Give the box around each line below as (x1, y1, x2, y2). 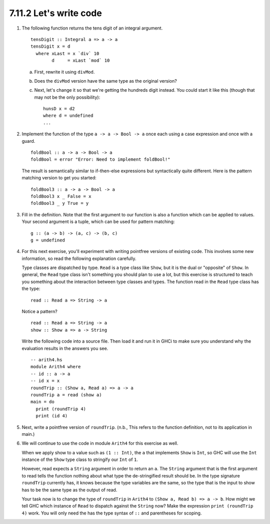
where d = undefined (43, 113, 93, 119)
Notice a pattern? (21, 309, 57, 315)
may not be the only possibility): (34, 94, 100, 100)
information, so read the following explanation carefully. (21, 255, 136, 261)
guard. (21, 138, 35, 144)
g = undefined (30, 237, 65, 243)
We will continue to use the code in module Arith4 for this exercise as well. (21, 440, 178, 446)
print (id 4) (35, 413, 68, 419)
